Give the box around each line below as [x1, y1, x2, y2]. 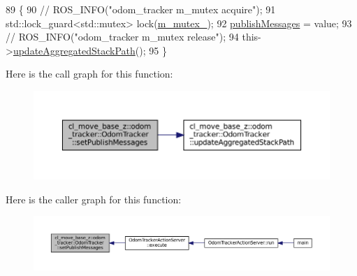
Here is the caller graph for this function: [6, 191, 182, 206]
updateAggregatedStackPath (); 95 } [13, 43, 167, 57]
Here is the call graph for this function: [6, 66, 173, 81]
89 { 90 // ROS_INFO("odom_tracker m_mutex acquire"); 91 [6, 2, 276, 16]
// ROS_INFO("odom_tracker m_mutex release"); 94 [6, 29, 239, 44]
